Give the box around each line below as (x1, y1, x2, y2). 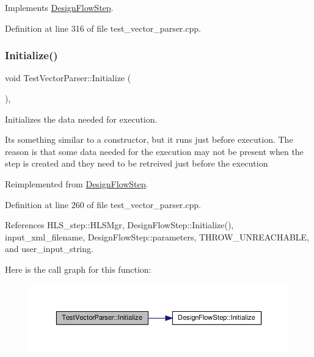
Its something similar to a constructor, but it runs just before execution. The (5, 133, 293, 146)
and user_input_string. (5, 242, 93, 255)
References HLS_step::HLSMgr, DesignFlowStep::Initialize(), (5, 218, 234, 231)
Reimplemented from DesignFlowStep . (5, 177, 148, 190)
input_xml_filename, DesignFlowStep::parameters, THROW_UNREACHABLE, (5, 230, 310, 243)
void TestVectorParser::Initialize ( (5, 71, 131, 84)
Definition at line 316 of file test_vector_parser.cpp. (5, 21, 201, 34)
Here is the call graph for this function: (5, 262, 152, 275)
